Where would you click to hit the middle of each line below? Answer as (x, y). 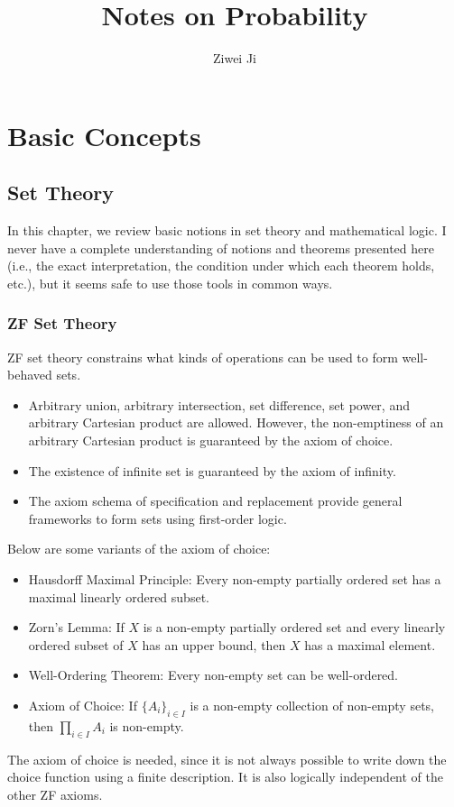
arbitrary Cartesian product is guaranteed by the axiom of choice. (211, 440)
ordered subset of (76, 644)
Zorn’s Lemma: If (76, 627)
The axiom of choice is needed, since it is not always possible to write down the (227, 759)
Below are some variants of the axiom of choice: (139, 549)
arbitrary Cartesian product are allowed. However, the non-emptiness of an (236, 422)
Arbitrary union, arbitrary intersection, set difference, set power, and (219, 404)
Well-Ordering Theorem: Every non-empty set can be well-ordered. (213, 675)
